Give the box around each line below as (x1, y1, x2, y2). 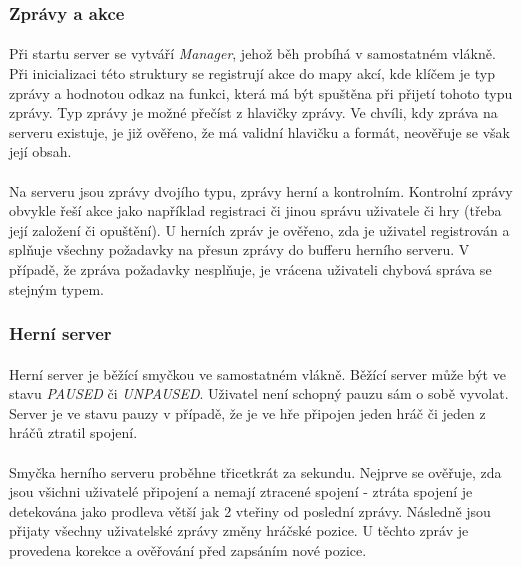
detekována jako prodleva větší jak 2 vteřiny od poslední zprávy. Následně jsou (9, 500, 491, 521)
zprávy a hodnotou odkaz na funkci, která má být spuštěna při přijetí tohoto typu (9, 82, 513, 103)
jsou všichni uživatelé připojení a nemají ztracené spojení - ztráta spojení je (9, 481, 473, 502)
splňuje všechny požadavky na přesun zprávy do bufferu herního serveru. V (9, 239, 470, 260)
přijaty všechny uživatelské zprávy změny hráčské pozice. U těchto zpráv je (9, 520, 469, 541)
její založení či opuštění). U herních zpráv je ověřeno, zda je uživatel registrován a (9, 219, 510, 240)
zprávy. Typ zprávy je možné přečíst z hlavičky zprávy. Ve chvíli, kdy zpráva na (9, 102, 498, 123)
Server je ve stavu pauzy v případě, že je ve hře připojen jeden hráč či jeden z (9, 402, 486, 423)
